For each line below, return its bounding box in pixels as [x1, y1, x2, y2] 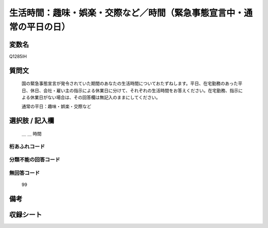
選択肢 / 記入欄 [9, 117, 55, 125]
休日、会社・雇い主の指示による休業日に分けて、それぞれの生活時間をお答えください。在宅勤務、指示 [30, 87, 239, 93]
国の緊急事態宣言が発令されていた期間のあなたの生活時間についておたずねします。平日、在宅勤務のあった [21, 80, 238, 86]
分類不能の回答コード [9, 156, 61, 163]
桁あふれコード [9, 143, 45, 150]
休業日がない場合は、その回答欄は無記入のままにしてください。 [30, 94, 161, 100]
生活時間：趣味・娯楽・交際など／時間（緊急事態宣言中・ [9, 7, 244, 18]
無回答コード [9, 169, 40, 176]
